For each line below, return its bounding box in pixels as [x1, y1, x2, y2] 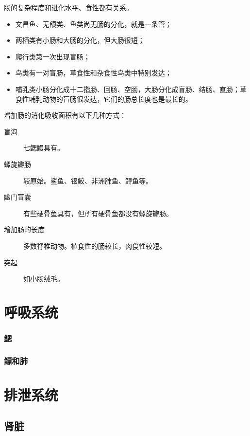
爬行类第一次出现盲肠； [15, 51, 90, 61]
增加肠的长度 [4, 224, 45, 235]
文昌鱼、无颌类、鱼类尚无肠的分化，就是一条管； [15, 18, 172, 29]
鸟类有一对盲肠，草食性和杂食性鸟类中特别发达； [15, 68, 172, 78]
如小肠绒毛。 [23, 273, 64, 284]
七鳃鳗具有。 [23, 143, 64, 153]
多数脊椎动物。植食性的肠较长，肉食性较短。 [23, 240, 166, 251]
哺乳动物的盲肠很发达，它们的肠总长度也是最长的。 [29, 93, 192, 104]
